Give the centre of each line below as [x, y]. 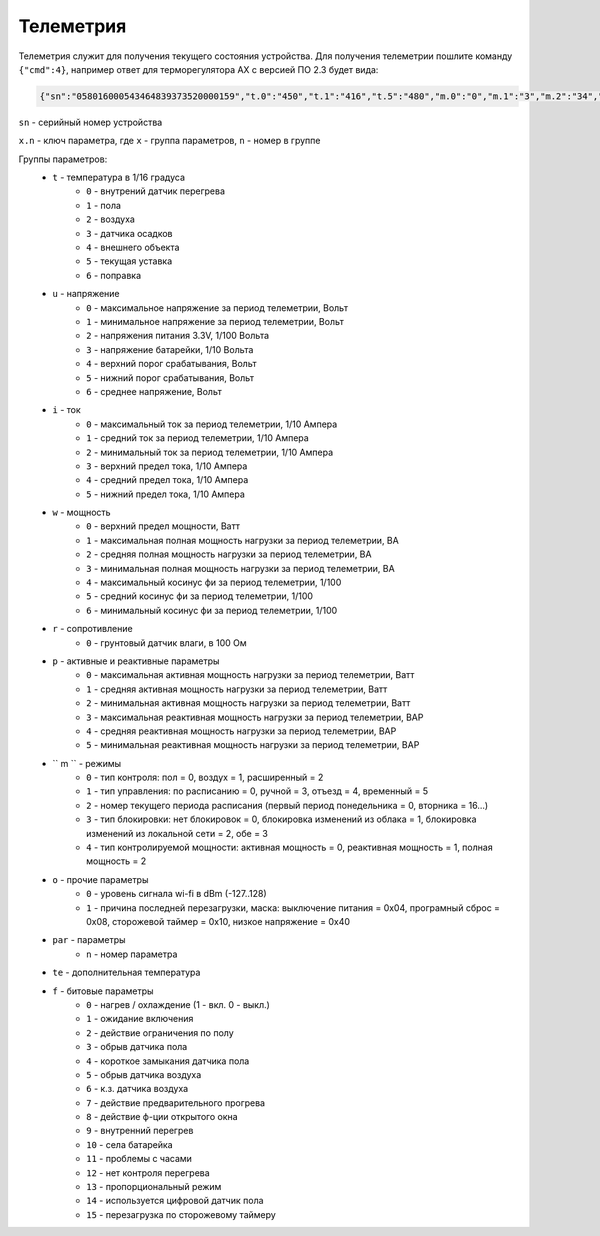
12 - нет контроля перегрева [148, 1172]
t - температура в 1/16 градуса [118, 177]
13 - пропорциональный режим [154, 1187]
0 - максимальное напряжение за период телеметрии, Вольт [217, 307]
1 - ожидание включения [140, 1019]
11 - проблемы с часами [139, 1159]
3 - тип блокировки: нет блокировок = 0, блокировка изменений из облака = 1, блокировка [281, 819]
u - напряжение [86, 294]
